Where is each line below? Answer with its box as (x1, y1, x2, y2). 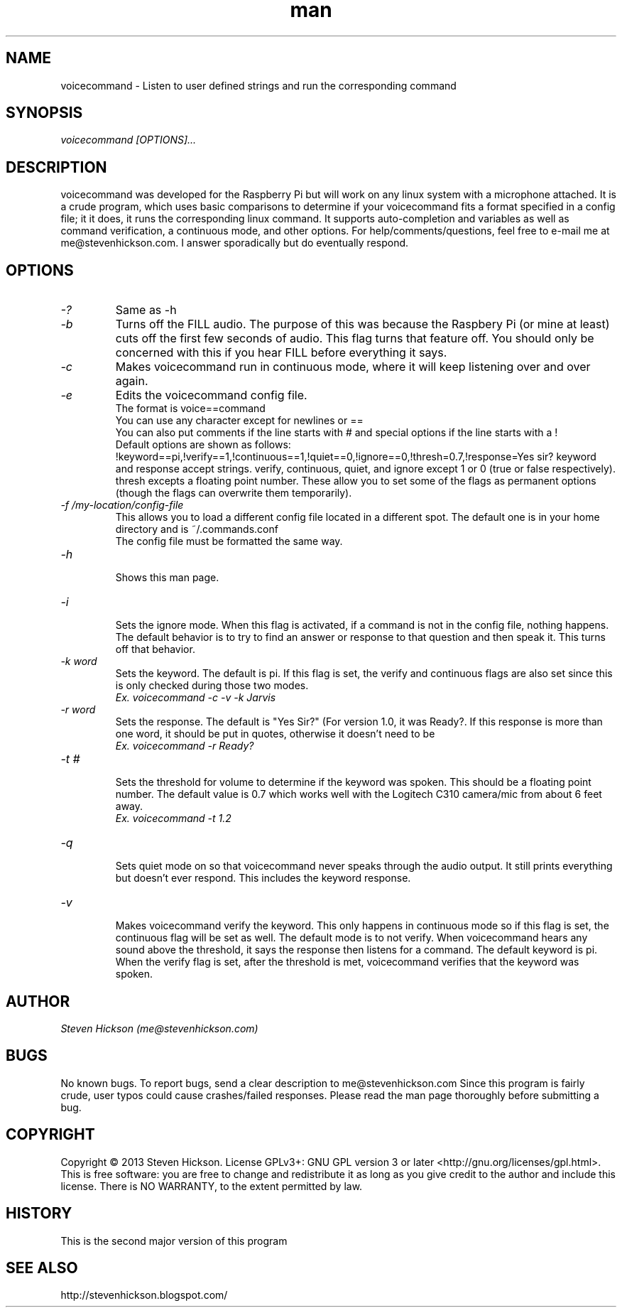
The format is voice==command (115, 402, 266, 415)
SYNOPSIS (6, 104, 83, 122)
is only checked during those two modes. (115, 679, 309, 692)
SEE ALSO (6, 1258, 78, 1277)
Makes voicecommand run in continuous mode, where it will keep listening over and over (115, 360, 591, 374)
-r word (60, 703, 96, 716)
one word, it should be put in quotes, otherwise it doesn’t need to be (115, 728, 435, 740)
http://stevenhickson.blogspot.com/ (60, 1289, 228, 1302)
